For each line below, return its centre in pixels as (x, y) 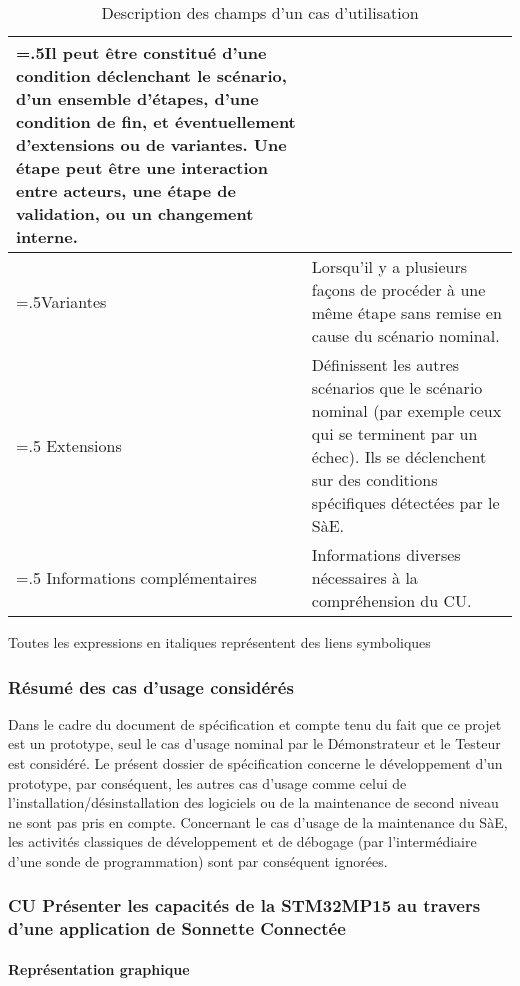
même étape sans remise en (406, 312)
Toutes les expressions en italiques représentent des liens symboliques (219, 642)
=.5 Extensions (69, 445)
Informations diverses (386, 554)
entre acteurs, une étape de (126, 190)
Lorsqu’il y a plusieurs (389, 266)
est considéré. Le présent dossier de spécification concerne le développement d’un (255, 763)
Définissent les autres (385, 364)
